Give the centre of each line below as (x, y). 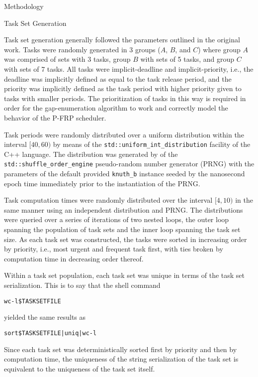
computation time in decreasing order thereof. (74, 258)
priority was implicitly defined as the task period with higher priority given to (123, 88)
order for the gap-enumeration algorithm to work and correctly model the (116, 108)
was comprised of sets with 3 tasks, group (67, 59)
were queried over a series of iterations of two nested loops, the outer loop (117, 219)
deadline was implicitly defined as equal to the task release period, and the (118, 78)
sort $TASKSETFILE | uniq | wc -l (50, 333)
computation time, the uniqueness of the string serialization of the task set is (121, 359)
